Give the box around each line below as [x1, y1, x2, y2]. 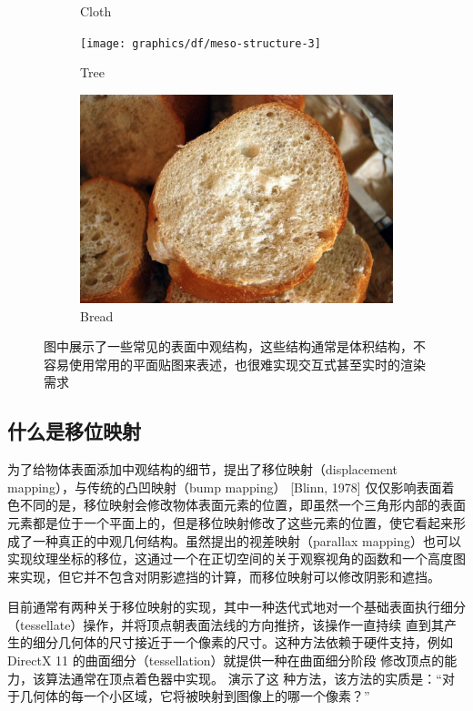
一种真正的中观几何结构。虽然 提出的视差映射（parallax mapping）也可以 [32, 531, 462, 550]
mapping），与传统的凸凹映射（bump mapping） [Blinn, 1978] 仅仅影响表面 [7, 477, 442, 496]
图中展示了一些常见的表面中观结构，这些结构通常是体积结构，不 [44, 337, 426, 356]
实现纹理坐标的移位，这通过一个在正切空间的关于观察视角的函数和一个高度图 [7, 549, 466, 568]
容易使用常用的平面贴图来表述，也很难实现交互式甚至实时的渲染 [44, 354, 426, 373]
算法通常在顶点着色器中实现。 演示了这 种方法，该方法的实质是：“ [45, 668, 442, 687]
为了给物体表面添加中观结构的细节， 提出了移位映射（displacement [7, 460, 398, 479]
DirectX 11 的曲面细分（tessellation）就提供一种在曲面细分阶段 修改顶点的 [7, 651, 445, 670]
